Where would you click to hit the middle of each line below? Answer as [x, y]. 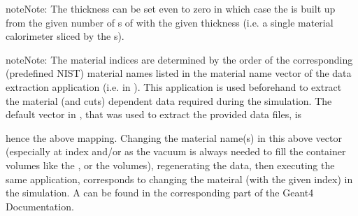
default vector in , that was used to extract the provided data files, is [154, 114]
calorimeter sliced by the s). [65, 36]
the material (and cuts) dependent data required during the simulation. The [169, 100]
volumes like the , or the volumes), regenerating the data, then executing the [170, 165]
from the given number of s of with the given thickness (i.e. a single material [170, 22]
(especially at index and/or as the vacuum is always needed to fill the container [176, 151]
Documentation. [40, 206]
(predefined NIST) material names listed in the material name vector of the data [179, 73]
